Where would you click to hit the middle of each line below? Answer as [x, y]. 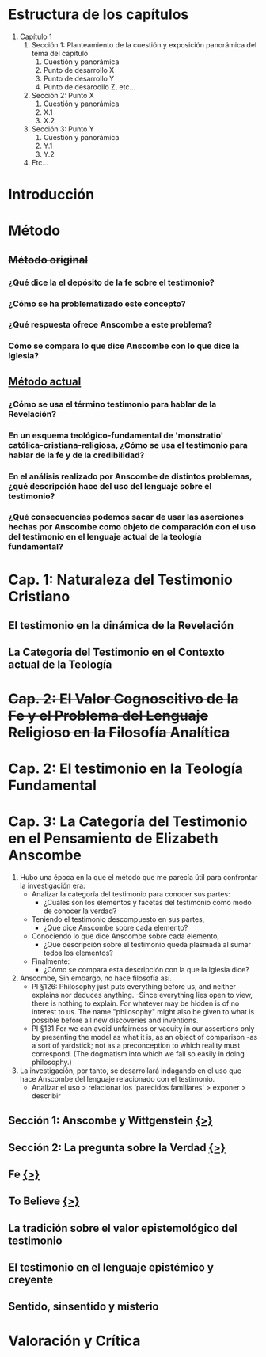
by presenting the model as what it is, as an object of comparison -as [144, 1037]
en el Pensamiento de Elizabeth [114, 838]
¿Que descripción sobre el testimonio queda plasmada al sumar [147, 944]
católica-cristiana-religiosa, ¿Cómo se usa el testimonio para [128, 445]
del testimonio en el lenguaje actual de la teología [105, 537]
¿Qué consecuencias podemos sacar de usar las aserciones [126, 517]
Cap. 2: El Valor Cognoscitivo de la [123, 699]
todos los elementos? [78, 953]
